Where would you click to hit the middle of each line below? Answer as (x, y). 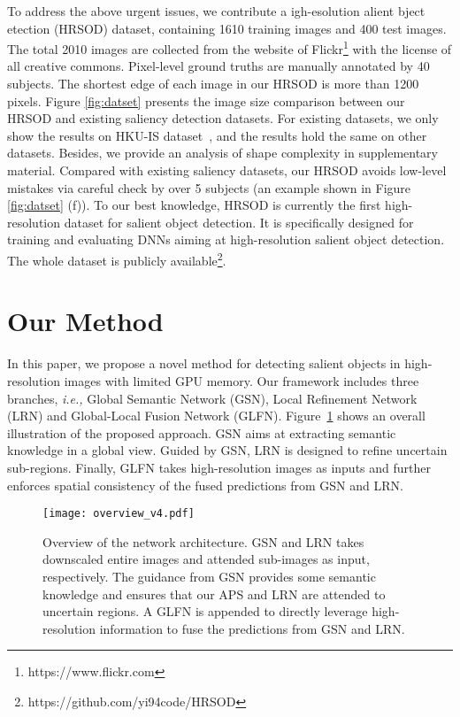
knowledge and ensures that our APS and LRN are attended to (214, 594)
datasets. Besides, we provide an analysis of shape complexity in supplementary (222, 153)
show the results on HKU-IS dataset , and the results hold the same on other (217, 135)
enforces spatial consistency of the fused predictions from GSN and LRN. (205, 485)
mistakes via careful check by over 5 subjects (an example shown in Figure (209, 187)
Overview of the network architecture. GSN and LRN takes (203, 541)
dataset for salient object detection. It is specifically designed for (239, 222)
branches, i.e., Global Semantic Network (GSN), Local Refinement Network (212, 398)
